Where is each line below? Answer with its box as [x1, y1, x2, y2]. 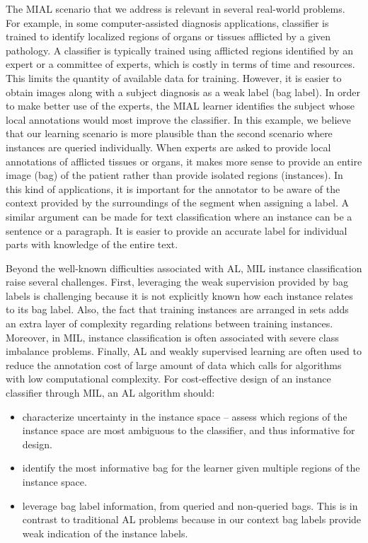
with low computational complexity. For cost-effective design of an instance [6, 371, 331, 386]
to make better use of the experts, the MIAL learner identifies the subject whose [6, 98, 355, 113]
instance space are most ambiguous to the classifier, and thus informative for [22, 423, 355, 438]
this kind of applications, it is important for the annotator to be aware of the [6, 181, 340, 196]
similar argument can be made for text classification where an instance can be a [6, 209, 352, 223]
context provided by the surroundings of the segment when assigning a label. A [6, 195, 350, 210]
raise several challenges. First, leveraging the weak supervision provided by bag [6, 274, 348, 289]
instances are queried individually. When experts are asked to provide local [6, 139, 331, 154]
